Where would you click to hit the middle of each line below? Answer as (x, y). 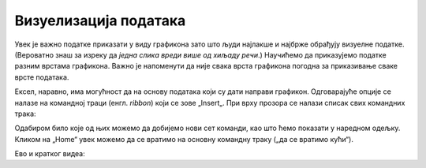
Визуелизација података (100, 21)
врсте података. (42, 77)
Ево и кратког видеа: (50, 154)
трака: (25, 114)
